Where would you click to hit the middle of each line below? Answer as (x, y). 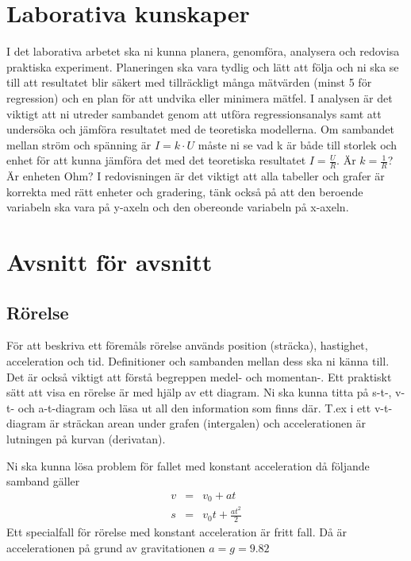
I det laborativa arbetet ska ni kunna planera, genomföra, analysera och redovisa (203, 51)
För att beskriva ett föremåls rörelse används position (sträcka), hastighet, (187, 345)
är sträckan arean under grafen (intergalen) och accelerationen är (208, 423)
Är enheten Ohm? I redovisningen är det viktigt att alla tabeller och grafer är (196, 176)
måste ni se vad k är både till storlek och (298, 144)
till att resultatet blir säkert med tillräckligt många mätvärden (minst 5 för (189, 82)
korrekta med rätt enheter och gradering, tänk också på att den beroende (185, 191)
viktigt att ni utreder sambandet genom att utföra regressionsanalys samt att (194, 113)
